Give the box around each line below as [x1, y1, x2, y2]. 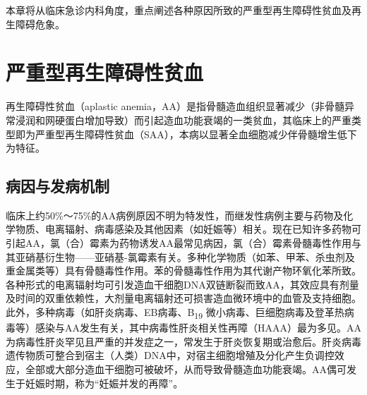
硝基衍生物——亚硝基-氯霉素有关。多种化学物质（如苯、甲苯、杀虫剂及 [25, 249, 355, 264]
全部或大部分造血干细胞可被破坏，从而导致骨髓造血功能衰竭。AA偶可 [25, 361, 347, 376]
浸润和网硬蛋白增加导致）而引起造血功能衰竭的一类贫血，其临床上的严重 [15, 112, 351, 127]
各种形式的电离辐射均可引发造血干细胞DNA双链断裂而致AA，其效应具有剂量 [6, 276, 359, 291]
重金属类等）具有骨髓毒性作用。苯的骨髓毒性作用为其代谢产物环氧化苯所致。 [6, 263, 361, 278]
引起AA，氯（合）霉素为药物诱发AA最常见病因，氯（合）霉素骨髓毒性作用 [6, 236, 351, 250]
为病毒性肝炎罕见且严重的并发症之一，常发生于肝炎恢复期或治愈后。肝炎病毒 [6, 334, 361, 348]
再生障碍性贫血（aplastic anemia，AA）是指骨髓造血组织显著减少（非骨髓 [6, 99, 344, 114]
